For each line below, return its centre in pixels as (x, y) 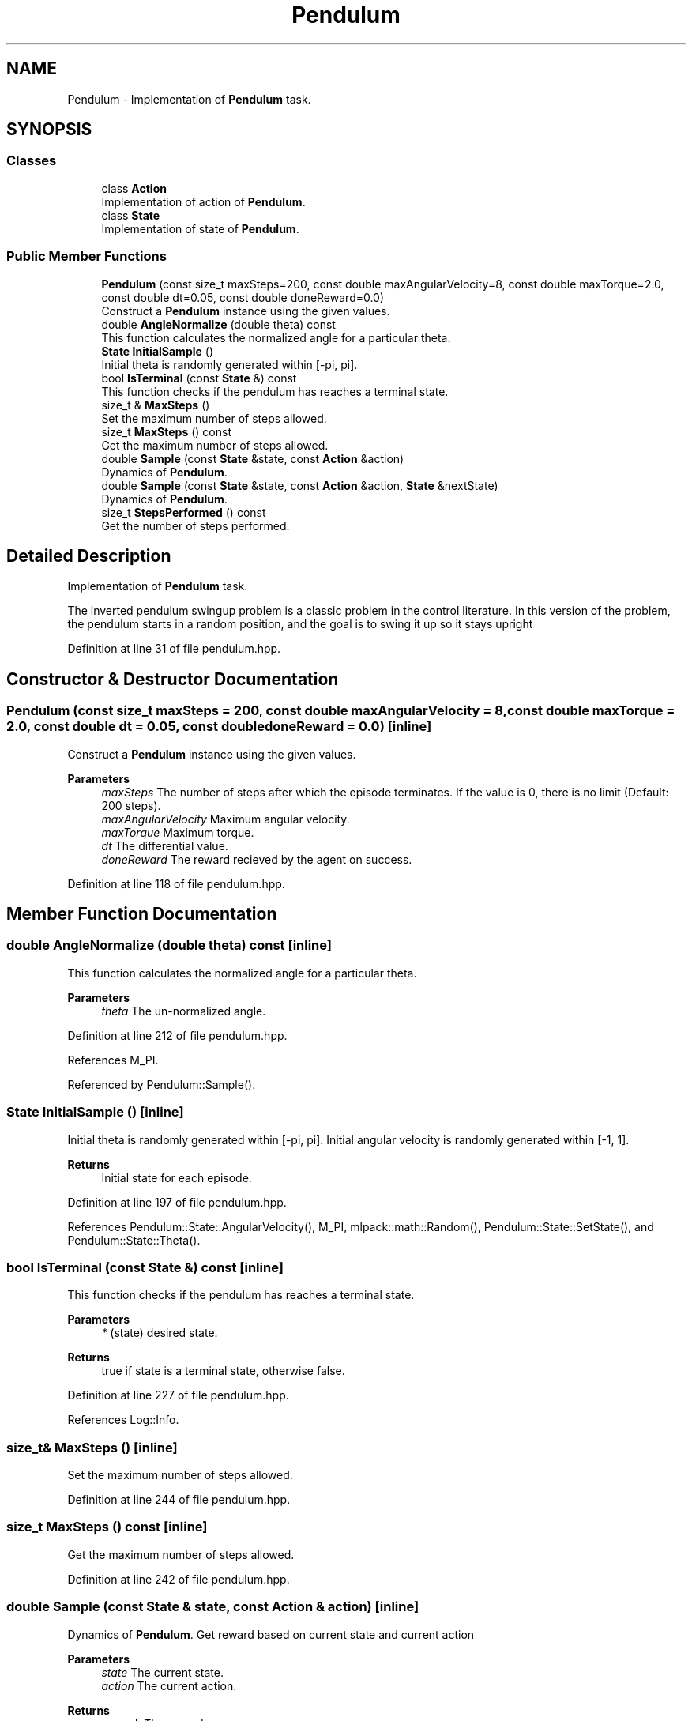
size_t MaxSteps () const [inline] (107, 1527)
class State (131, 215)
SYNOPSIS (49, 130)
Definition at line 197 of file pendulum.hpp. (177, 1202)
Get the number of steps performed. (196, 525)
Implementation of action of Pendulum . (203, 201)
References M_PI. (113, 1060)
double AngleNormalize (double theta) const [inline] (169, 945)
